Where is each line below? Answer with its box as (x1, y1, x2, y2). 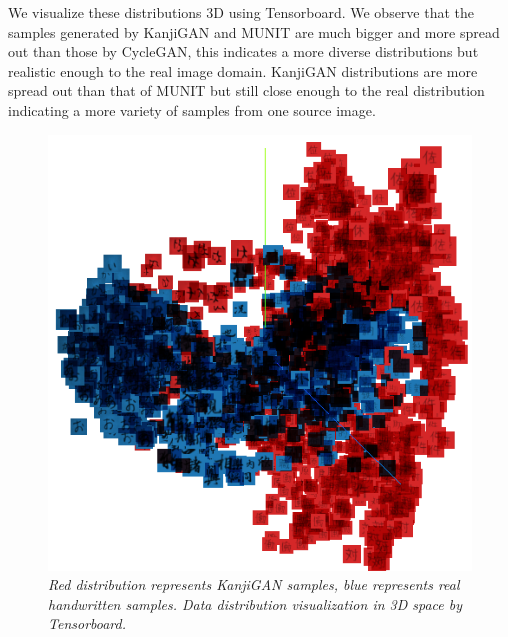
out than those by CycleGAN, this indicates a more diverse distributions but (8, 41, 479, 62)
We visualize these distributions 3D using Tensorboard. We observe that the (8, 2, 475, 22)
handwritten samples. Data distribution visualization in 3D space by (48, 593, 463, 614)
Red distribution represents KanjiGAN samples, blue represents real (48, 574, 460, 595)
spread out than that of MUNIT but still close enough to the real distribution (8, 80, 485, 101)
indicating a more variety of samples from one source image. (8, 99, 376, 120)
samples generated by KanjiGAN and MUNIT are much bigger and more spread (8, 21, 500, 42)
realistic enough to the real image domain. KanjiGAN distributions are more (8, 60, 478, 81)
